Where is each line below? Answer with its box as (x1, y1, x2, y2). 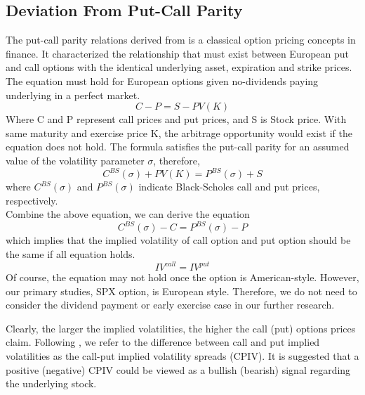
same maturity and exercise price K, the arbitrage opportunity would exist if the (6, 125, 352, 140)
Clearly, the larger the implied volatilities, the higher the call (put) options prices (6, 320, 356, 335)
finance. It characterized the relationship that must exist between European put (6, 46, 350, 60)
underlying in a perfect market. (6, 87, 140, 102)
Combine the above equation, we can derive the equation (6, 207, 250, 221)
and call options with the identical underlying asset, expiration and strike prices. (6, 60, 352, 75)
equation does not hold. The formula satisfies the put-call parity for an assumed (6, 139, 350, 154)
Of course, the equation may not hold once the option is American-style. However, (6, 270, 359, 285)
